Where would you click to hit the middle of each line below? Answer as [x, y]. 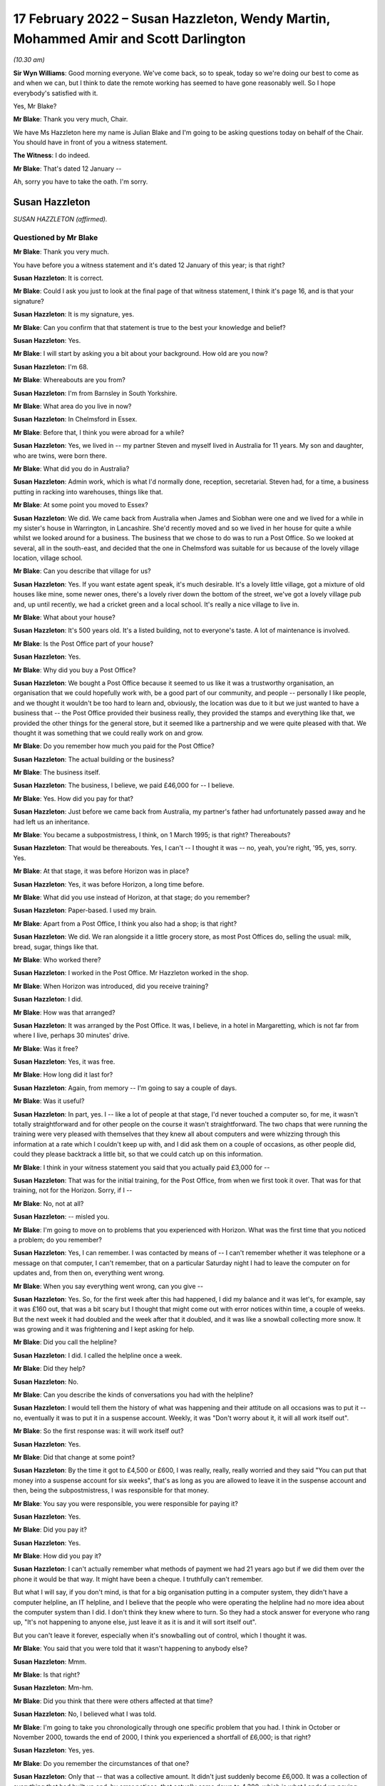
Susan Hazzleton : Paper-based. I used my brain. [85, 910]
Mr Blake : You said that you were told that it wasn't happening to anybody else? [130, 1648]
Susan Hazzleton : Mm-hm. [53, 1688]
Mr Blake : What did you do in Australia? [71, 469]
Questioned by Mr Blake [56, 237]
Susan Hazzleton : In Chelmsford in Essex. [75, 419]
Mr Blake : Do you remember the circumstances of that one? [101, 1763]
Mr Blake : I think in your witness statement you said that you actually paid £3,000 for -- [142, 1167]
